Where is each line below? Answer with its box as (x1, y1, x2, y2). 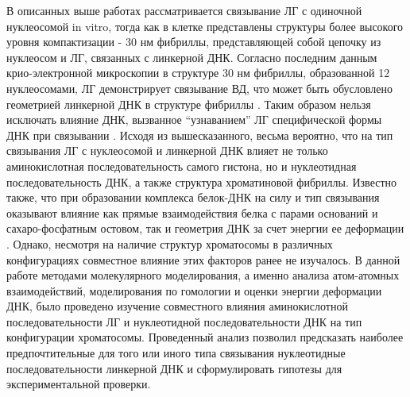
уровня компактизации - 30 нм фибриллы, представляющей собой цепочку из (6, 33, 381, 50)
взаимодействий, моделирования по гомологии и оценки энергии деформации (6, 282, 382, 299)
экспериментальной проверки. (6, 376, 151, 392)
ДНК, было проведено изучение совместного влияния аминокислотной (6, 298, 348, 314)
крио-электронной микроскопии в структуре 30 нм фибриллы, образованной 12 (6, 64, 390, 81)
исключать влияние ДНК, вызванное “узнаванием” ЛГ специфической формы (6, 111, 382, 128)
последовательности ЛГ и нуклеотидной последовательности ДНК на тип (6, 313, 362, 330)
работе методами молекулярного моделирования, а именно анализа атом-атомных (6, 267, 400, 283)
